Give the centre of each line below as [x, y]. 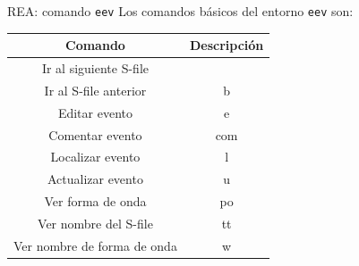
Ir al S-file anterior [95, 90]
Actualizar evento [95, 179]
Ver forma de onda [95, 201]
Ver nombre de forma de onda [95, 245]
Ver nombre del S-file [95, 223]
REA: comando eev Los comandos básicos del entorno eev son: [180, 11]
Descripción [227, 45]
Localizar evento [95, 157]
